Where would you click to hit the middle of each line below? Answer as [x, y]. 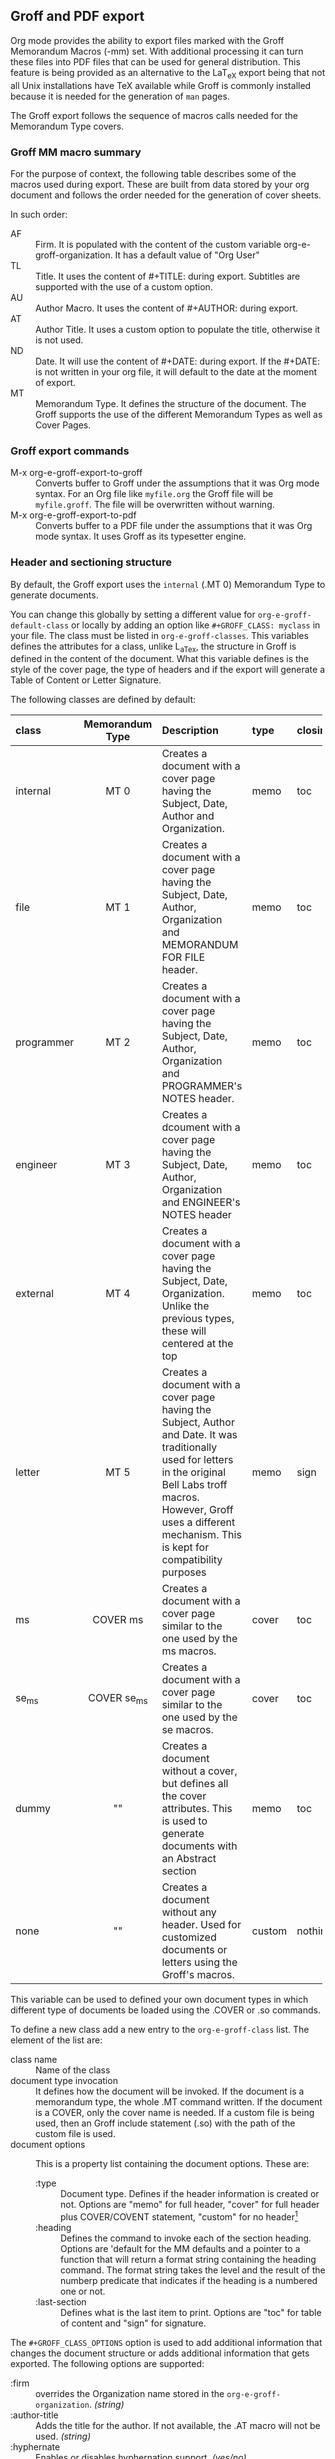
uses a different [198, 1522]
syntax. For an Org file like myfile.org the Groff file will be [154, 494]
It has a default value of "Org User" [187, 255]
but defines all [195, 1784]
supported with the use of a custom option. [124, 286]
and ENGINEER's [201, 1202]
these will [184, 1331]
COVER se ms [118, 1698]
